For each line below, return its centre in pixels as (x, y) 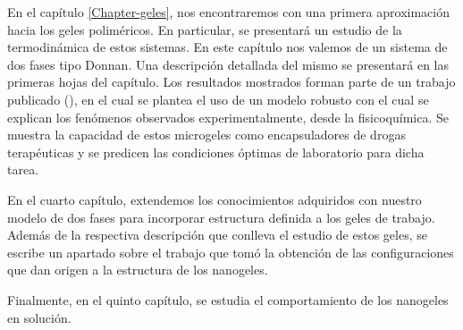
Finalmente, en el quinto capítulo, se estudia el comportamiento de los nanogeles (228, 299)
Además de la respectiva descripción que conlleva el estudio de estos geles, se (217, 235)
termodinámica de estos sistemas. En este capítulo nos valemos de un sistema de (227, 47)
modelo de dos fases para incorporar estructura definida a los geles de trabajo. (221, 217)
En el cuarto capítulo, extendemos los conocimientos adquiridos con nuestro (215, 199)
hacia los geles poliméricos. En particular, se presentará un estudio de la (205, 29)
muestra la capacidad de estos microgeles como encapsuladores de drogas (206, 135)
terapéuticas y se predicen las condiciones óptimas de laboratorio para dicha (216, 152)
